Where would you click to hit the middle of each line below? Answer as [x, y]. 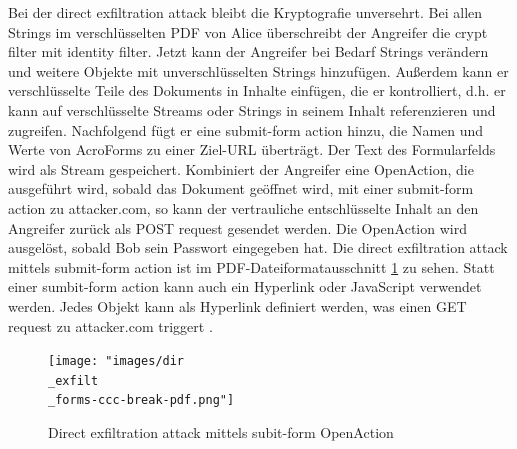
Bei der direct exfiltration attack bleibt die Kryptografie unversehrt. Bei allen [245, 12]
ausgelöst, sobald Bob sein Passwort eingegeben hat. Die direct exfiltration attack [258, 247]
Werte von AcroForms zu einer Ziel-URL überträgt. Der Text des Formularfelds [252, 149]
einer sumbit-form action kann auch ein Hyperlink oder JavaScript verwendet [245, 286]
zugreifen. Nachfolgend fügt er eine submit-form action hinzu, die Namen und [246, 129]
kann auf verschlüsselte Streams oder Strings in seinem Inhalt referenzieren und [252, 109]
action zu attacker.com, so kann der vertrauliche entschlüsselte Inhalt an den [243, 207]
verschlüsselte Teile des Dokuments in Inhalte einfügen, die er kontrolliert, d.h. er [257, 90]
